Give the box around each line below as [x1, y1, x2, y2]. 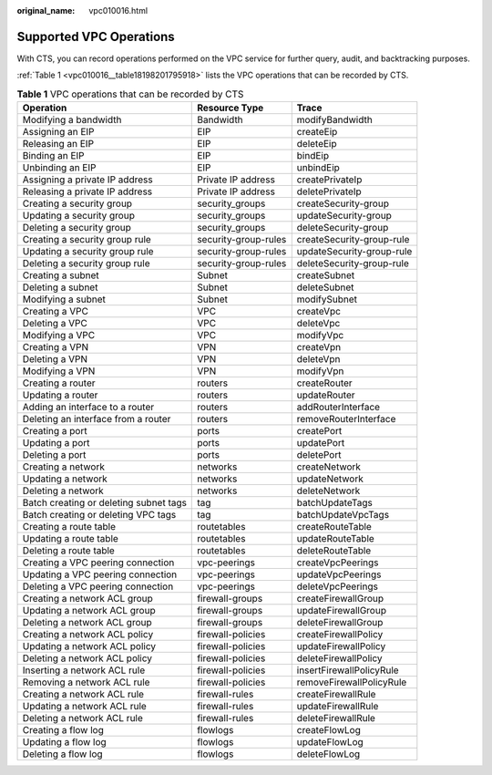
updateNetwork [296, 472, 364, 485]
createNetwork [296, 460, 362, 473]
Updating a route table [22, 532, 118, 545]
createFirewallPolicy [296, 628, 384, 641]
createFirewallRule [296, 688, 376, 701]
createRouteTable [296, 521, 373, 533]
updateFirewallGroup [296, 604, 387, 617]
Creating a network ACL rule [22, 688, 145, 701]
